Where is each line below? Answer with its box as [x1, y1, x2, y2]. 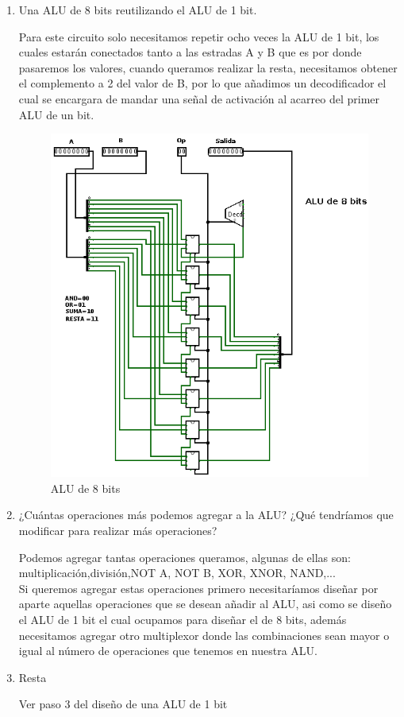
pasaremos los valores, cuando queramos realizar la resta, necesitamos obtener [18, 59, 398, 76]
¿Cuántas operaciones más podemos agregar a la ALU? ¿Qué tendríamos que [18, 506, 394, 523]
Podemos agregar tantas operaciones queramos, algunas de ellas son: [18, 548, 351, 565]
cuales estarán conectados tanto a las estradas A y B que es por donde [18, 44, 362, 60]
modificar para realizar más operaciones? [18, 522, 217, 538]
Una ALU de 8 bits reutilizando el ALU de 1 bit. [18, 2, 257, 17]
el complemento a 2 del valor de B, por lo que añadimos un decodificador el [18, 75, 387, 91]
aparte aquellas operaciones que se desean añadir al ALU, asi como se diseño [18, 595, 392, 612]
